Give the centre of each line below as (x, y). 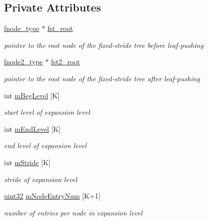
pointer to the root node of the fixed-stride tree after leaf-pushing (102, 78)
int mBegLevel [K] (32, 95)
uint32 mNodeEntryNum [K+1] (52, 196)
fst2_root (66, 62)
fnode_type (22, 28)
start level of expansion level (47, 112)
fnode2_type (23, 62)
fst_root (60, 28)
